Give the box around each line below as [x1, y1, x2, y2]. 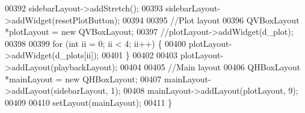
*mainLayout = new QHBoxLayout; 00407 [5, 72, 162, 85]
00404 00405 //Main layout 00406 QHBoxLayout [120, 60, 301, 73]
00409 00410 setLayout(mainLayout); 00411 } [5, 96, 173, 108]
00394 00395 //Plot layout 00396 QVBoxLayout [122, 13, 300, 26]
